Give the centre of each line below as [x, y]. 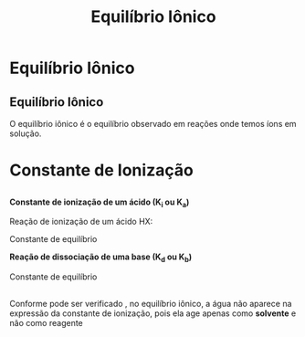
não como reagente [47, 322]
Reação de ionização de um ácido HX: [81, 222]
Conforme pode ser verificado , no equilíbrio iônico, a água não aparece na [151, 303]
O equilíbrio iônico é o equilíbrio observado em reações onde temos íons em [153, 124]
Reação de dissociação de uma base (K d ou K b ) [101, 258]
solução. [26, 133]
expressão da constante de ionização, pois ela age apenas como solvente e [153, 313]
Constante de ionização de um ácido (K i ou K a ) [100, 203]
